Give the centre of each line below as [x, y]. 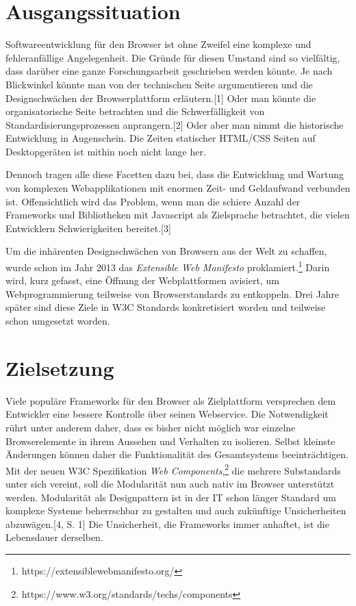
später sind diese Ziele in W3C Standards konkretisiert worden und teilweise [166, 307]
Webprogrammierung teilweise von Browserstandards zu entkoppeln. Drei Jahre [173, 293]
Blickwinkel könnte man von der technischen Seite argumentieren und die [159, 84]
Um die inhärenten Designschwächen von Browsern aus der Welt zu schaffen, [166, 251]
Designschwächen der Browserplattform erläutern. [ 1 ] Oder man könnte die [161, 98]
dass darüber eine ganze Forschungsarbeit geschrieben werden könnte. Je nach [169, 71]
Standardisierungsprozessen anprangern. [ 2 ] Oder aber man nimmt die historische [175, 124]
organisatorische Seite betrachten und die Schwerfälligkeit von [135, 111]
